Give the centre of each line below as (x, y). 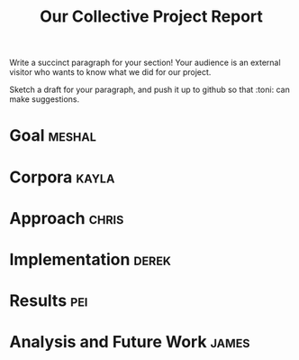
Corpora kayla (62, 177)
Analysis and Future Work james (130, 342)
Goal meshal (53, 136)
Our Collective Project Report (151, 17)
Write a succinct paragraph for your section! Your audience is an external (145, 63)
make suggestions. (45, 99)
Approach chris (67, 218)
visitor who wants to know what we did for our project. (110, 72)
